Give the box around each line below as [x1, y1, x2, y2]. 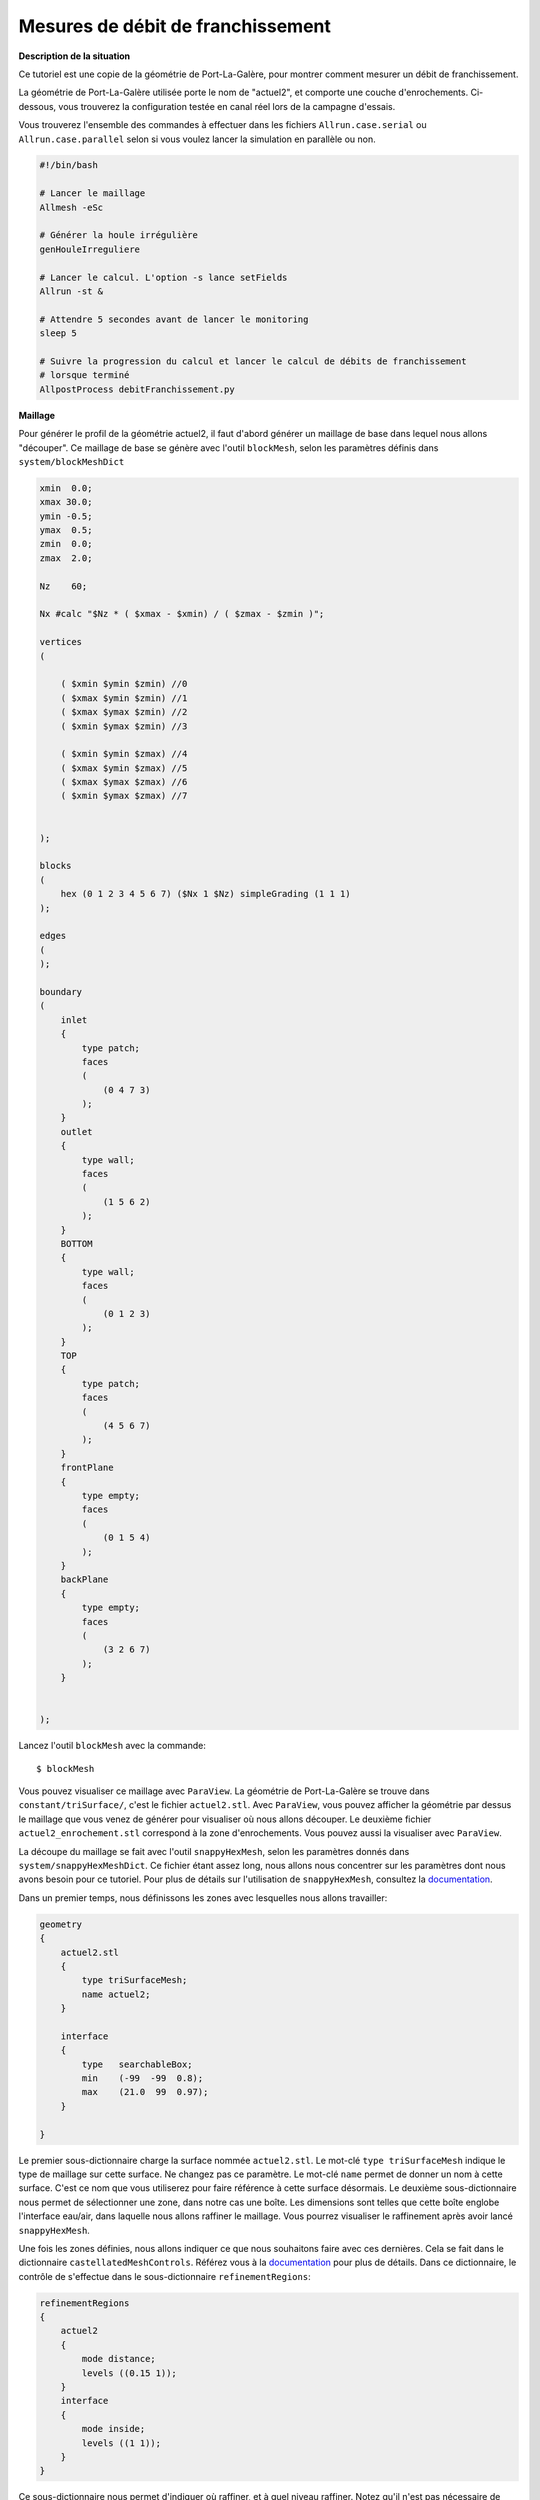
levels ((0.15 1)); [81, 2367, 177, 2379]
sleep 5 [39, 328, 77, 339]
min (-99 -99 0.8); [81, 2073, 204, 2084]
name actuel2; [81, 1988, 151, 2000]
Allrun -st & [39, 286, 104, 297]
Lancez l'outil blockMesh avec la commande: [18, 1740, 207, 1752]
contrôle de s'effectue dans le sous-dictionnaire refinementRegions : [18, 2270, 311, 2282]
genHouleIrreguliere [39, 243, 140, 255]
